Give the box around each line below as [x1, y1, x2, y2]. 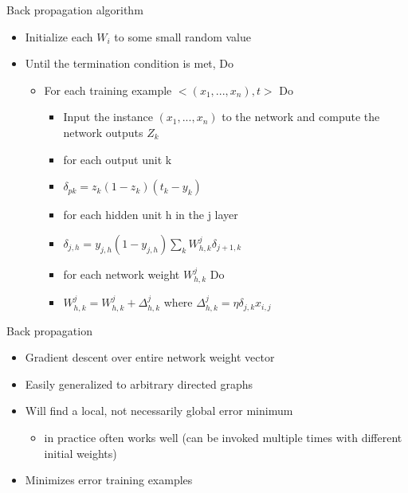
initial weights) [44, 444, 117, 461]
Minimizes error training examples [25, 471, 193, 488]
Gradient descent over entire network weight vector [25, 349, 275, 366]
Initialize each [25, 28, 93, 45]
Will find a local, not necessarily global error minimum [25, 402, 293, 419]
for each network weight [63, 265, 180, 282]
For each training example [44, 81, 172, 98]
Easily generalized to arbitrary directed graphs [25, 375, 253, 392]
